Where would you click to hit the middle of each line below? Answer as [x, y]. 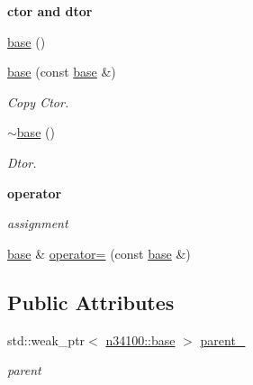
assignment [38, 223]
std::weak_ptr [46, 339]
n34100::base [140, 339]
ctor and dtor [50, 11]
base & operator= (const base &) [99, 253]
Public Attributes [91, 302]
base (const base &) [62, 72]
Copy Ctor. [38, 101]
